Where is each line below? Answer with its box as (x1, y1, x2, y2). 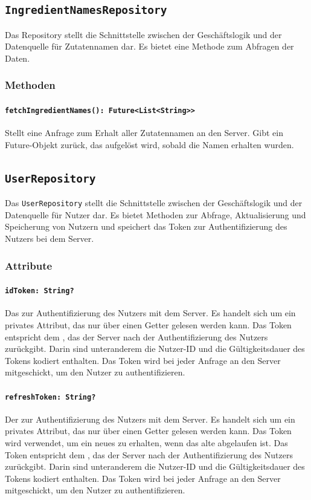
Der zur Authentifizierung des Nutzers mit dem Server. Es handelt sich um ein (5, 412, 295, 425)
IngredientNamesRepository (5, 4, 167, 17)
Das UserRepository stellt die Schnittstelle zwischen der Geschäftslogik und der (5, 196, 303, 209)
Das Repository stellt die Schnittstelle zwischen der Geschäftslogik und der (5, 28, 282, 41)
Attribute (5, 258, 53, 273)
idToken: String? (5, 287, 74, 296)
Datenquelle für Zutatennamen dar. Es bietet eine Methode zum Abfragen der (5, 40, 294, 53)
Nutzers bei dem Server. (5, 232, 94, 245)
